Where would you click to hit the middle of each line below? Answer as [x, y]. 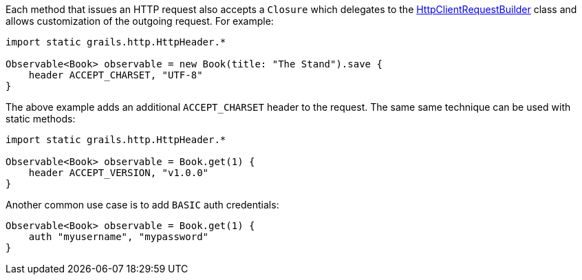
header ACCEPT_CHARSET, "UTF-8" [116, 75]
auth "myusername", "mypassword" [119, 237]
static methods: [41, 119]
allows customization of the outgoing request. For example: [140, 21]
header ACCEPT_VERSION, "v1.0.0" [119, 173]
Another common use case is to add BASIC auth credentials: [142, 205]
